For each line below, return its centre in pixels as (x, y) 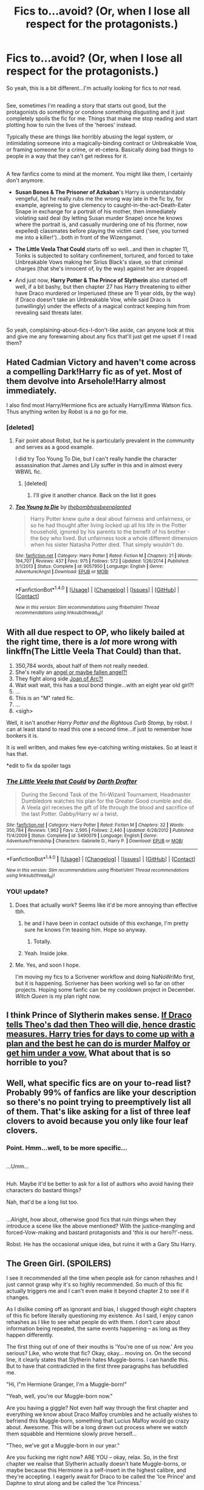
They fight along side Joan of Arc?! (59, 679)
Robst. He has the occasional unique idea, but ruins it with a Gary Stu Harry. (101, 1245)
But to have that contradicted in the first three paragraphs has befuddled (97, 1366)
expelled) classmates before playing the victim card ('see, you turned (102, 231)
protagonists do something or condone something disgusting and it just (96, 112)
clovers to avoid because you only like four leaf (97, 1121)
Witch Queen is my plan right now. (58, 996)
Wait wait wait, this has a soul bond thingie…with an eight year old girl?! (104, 685)
